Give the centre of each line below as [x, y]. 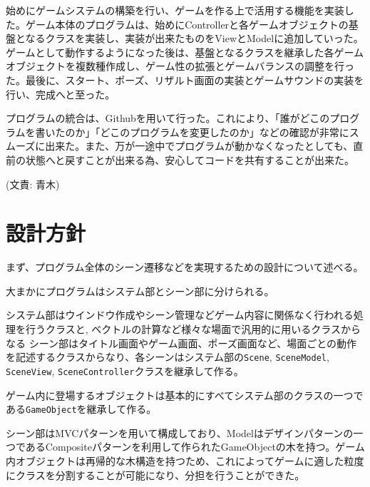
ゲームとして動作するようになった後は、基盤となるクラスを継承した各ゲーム [185, 52]
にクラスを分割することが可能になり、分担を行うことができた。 [155, 475]
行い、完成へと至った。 [61, 94]
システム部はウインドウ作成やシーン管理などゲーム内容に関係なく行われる [180, 315]
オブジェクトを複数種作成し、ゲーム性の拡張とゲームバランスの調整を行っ [180, 66]
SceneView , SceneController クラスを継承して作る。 [125, 370]
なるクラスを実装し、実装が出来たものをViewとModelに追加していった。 [194, 38]
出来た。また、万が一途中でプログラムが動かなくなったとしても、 [199, 146]
